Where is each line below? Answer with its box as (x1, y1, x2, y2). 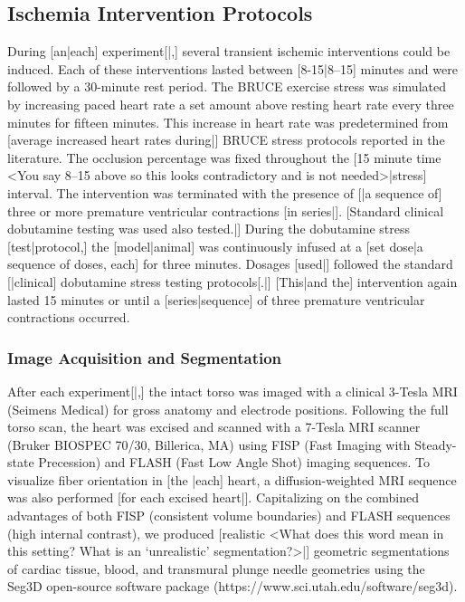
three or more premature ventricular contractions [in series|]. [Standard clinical (7, 201, 444, 220)
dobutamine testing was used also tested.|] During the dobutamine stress (7, 219, 410, 238)
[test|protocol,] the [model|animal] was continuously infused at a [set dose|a (7, 236, 423, 255)
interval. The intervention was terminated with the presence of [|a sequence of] (7, 183, 442, 202)
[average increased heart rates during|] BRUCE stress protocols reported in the (7, 130, 445, 149)
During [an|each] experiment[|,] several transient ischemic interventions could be (7, 42, 451, 61)
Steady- (414, 435, 457, 454)
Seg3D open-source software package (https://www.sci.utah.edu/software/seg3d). (7, 577, 458, 596)
